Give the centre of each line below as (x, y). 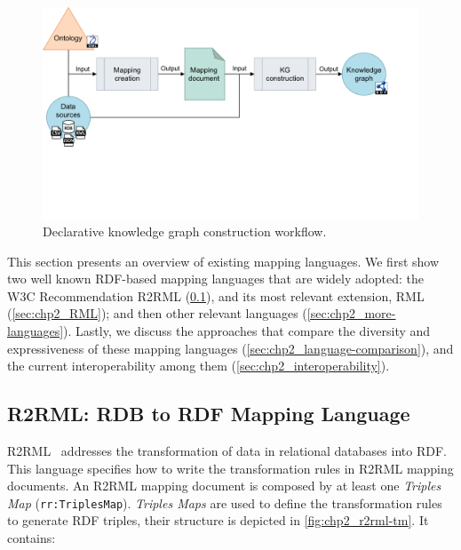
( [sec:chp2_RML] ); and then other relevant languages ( (157, 313)
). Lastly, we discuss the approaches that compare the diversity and (247, 331)
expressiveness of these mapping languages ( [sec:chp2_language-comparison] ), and (230, 348)
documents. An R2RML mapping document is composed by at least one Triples (224, 486)
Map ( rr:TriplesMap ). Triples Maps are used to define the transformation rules (225, 502)
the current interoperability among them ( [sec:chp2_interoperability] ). (199, 366)
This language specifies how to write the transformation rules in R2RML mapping (230, 468)
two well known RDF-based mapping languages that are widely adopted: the (215, 279)
